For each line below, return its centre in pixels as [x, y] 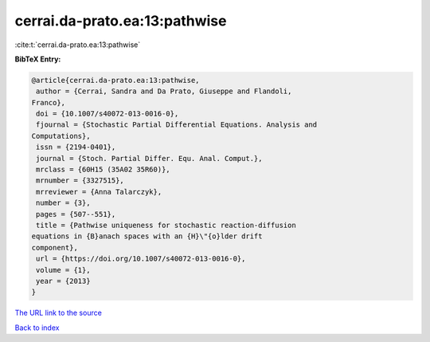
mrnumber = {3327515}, [80, 181]
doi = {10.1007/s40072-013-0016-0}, [107, 114]
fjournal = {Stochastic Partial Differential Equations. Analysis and [177, 125]
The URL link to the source [59, 313]
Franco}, [49, 102]
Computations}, [61, 136]
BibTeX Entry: [38, 59]
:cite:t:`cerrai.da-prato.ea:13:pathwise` [78, 45]
